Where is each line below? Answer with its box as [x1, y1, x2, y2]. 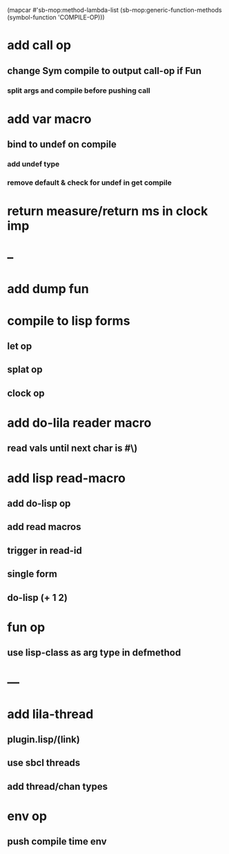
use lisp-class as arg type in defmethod [7, 647, 181, 659]
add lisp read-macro [7, 470, 126, 486]
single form [7, 568, 57, 580]
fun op [7, 619, 46, 635]
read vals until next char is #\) [7, 443, 138, 454]
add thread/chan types [7, 781, 108, 792]
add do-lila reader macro [7, 415, 152, 431]
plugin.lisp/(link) [7, 733, 81, 745]
